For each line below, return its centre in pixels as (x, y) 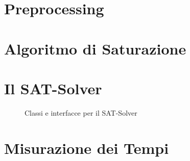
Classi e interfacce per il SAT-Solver (81, 112)
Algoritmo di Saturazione (95, 48)
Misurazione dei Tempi (87, 147)
